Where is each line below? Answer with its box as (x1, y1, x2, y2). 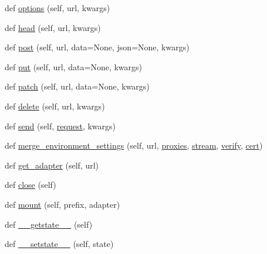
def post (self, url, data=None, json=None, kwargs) (5, 41, 190, 53)
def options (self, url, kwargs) (5, 2, 110, 13)
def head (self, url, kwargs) (5, 21, 101, 33)
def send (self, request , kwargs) (5, 119, 116, 132)
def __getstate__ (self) (5, 218, 93, 230)
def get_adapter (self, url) (5, 159, 99, 171)
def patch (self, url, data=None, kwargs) (5, 80, 150, 92)
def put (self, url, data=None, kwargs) (5, 60, 142, 73)
